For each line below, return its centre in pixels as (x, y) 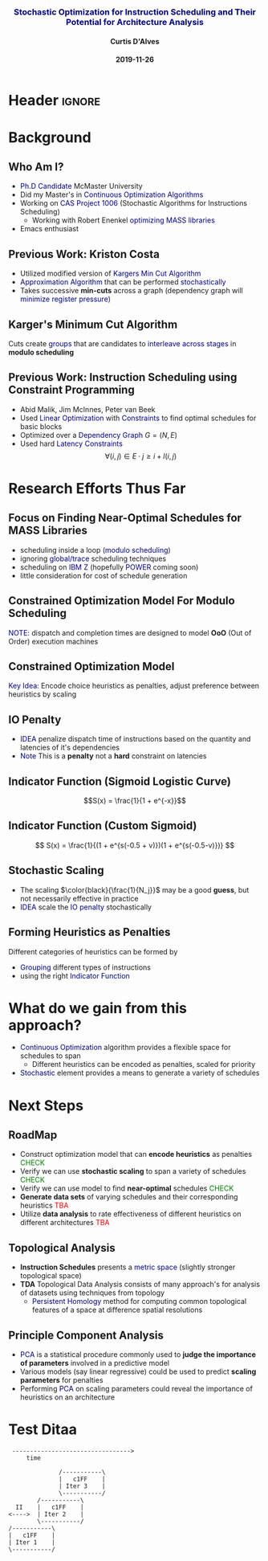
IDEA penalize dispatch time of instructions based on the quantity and (135, 739)
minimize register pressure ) (65, 299)
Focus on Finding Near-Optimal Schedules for (125, 518)
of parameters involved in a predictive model (95, 1363)
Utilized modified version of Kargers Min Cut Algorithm (110, 274)
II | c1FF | (50, 1507)
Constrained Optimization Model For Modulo (122, 601)
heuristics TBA (44, 1205)
